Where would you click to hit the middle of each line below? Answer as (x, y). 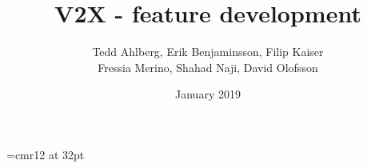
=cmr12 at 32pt (46, 154)
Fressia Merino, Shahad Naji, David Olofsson (208, 67)
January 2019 (208, 94)
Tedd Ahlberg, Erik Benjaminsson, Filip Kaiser (208, 52)
